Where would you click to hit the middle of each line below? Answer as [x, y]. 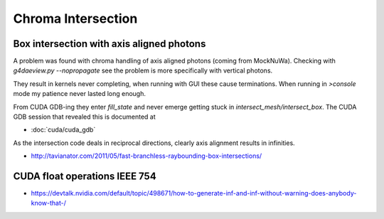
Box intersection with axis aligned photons [110, 44]
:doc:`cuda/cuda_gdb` [63, 130]
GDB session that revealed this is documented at [84, 117]
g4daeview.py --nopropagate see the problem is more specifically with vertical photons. [143, 70]
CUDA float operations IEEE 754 [85, 176]
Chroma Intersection [75, 18]
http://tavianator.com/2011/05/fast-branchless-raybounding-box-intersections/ [146, 156]
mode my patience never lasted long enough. [79, 94]
